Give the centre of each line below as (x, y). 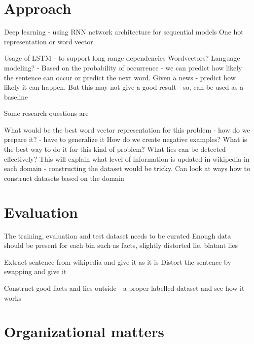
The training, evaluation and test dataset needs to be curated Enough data (118, 235)
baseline (16, 96)
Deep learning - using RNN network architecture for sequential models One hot (124, 32)
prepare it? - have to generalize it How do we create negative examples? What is (126, 139)
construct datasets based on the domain (64, 178)
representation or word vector (49, 41)
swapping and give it (35, 271)
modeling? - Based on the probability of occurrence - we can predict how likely (123, 67)
